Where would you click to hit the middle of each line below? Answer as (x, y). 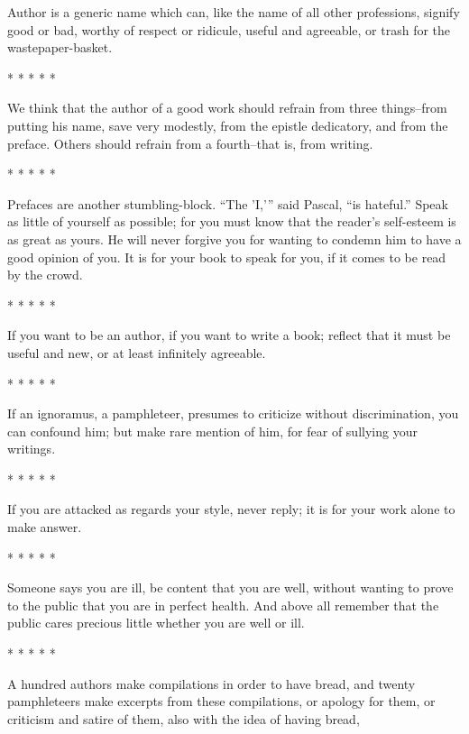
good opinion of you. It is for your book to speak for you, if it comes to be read (227, 257)
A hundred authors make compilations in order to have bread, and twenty (212, 683)
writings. (32, 449)
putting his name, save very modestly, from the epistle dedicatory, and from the (228, 125)
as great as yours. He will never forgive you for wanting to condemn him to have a (234, 239)
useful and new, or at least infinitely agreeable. (137, 352)
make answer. (45, 527)
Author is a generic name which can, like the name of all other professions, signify (234, 12)
